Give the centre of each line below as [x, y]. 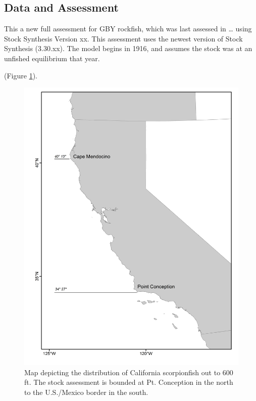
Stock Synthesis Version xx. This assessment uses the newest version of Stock [123, 38]
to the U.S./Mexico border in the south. [86, 392]
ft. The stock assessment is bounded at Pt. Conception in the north [129, 382]
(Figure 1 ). [21, 75]
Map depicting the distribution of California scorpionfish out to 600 [129, 372]
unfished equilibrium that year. [52, 58]
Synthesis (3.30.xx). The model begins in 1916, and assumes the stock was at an [128, 48]
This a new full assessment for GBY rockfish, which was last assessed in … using [128, 29]
